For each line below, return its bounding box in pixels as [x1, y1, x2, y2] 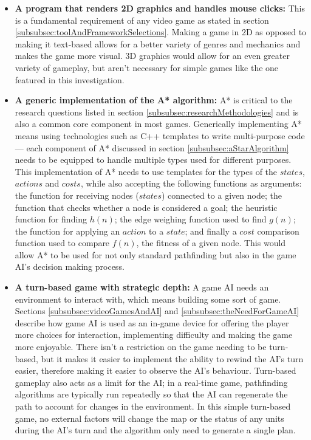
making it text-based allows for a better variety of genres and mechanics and [15, 37, 301, 50]
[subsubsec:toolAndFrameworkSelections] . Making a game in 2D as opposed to [15, 26, 307, 38]
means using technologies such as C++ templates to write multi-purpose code [15, 129, 305, 142]
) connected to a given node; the [161, 188, 282, 201]
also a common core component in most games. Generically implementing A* [15, 117, 302, 130]
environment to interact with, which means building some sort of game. [15, 292, 281, 305]
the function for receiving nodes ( [15, 188, 139, 201]
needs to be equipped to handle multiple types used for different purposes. [15, 153, 292, 166]
